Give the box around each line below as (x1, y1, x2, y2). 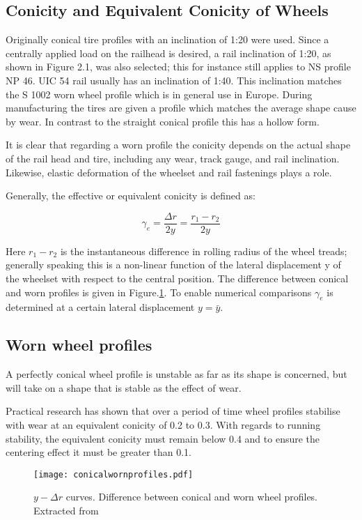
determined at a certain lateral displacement (6, 300, 195, 314)
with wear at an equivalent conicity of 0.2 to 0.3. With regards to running (6, 417, 321, 431)
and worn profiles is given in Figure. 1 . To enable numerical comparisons (6, 284, 312, 299)
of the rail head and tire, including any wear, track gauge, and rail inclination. (6, 151, 340, 165)
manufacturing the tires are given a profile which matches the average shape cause (6, 100, 356, 115)
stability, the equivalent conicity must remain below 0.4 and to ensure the (6, 431, 320, 445)
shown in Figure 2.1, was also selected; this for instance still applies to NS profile (6, 59, 351, 74)
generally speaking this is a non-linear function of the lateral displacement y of (6, 257, 341, 272)
